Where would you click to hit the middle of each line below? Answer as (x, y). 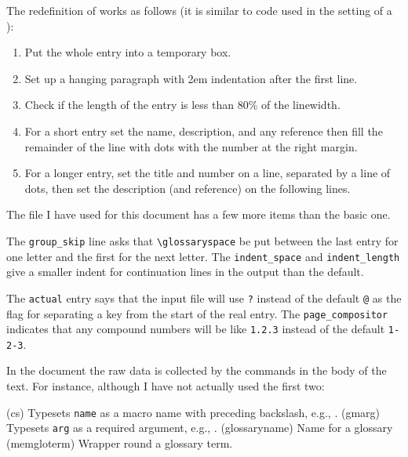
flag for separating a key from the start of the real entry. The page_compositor (197, 313)
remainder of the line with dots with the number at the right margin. (191, 146)
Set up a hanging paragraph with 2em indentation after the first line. (191, 78)
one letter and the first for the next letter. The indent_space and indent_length (203, 256)
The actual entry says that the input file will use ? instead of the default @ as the (204, 297)
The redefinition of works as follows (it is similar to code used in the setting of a (199, 10)
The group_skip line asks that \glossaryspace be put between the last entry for (202, 240)
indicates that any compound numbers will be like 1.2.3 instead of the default (196, 329)
